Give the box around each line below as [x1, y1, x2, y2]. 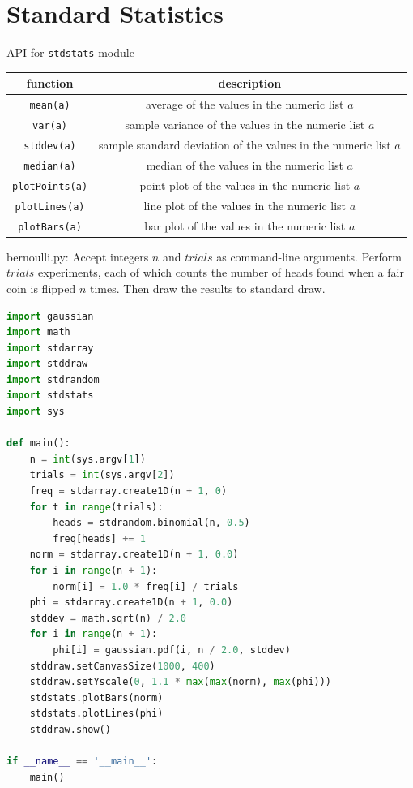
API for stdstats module [6, 44, 134, 61]
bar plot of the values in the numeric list [144, 217, 346, 234]
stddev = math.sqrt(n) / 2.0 [29, 612, 186, 624]
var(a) [32, 120, 68, 132]
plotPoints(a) [12, 180, 88, 192]
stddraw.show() [29, 723, 111, 735]
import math [6, 326, 70, 338]
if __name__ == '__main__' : [6, 756, 158, 768]
